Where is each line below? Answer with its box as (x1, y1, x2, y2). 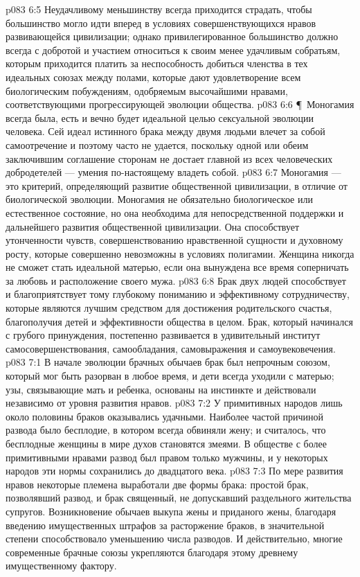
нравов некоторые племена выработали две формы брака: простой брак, (6, 477, 309, 491)
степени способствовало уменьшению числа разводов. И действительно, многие (6, 531, 343, 546)
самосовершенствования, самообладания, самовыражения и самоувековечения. (6, 341, 336, 355)
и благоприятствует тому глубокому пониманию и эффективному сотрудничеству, (6, 287, 350, 301)
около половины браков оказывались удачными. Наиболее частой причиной (6, 409, 324, 423)
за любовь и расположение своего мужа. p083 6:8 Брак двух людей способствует (6, 273, 346, 287)
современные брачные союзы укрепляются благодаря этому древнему (6, 544, 298, 559)
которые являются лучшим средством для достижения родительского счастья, (6, 301, 332, 315)
